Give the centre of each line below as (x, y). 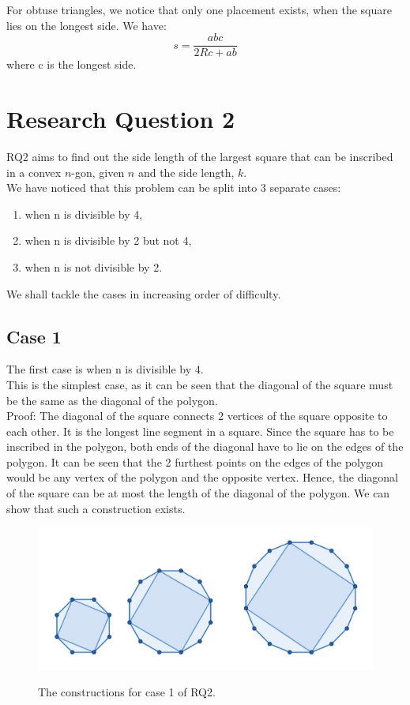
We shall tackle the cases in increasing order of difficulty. (144, 293)
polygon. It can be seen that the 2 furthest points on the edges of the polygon (195, 461)
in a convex (34, 172)
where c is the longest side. (71, 64)
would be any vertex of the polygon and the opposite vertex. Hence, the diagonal (203, 477)
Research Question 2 (121, 119)
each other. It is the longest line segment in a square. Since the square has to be (200, 431)
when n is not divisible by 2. (94, 266)
